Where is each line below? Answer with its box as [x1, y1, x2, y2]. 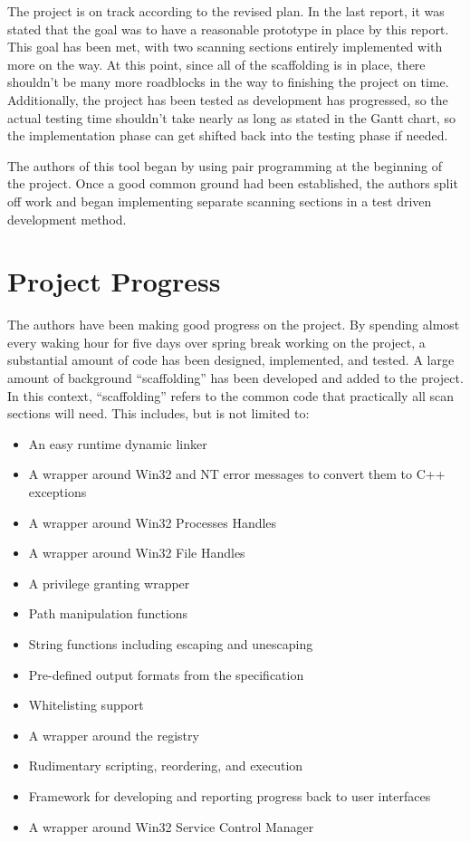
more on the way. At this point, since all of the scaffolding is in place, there [7, 54, 426, 73]
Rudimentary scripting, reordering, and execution [28, 756, 303, 775]
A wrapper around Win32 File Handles [28, 543, 245, 562]
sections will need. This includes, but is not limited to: [7, 404, 310, 423]
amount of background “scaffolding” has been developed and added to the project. [7, 368, 464, 388]
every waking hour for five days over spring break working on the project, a [7, 332, 426, 351]
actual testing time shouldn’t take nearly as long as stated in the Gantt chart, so [7, 108, 456, 127]
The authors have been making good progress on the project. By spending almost [7, 315, 460, 334]
